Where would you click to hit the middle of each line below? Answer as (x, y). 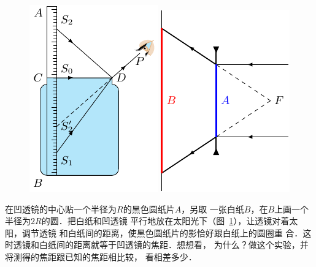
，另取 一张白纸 (213, 209)
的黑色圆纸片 (149, 209)
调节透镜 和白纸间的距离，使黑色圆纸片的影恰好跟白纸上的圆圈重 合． (162, 232)
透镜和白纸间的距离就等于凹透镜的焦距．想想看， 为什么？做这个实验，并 (161, 245)
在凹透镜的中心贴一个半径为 (61, 209)
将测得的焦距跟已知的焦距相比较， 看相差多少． (101, 256)
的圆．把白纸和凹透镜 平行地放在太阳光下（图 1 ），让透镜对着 (165, 221)
